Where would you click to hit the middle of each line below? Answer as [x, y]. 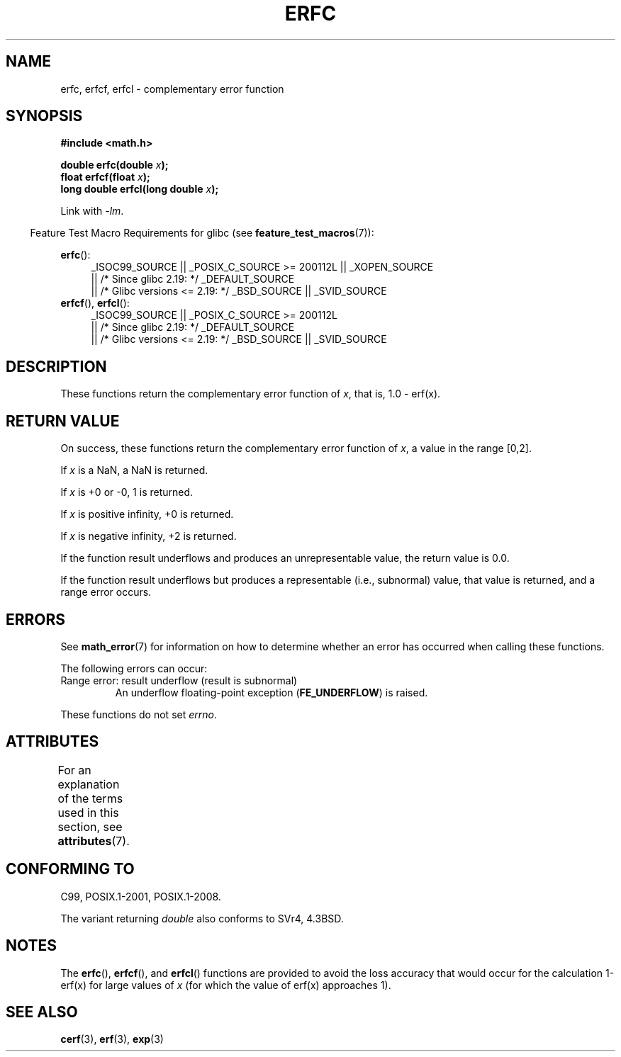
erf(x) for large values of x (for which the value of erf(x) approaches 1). [226, 985]
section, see [90, 826]
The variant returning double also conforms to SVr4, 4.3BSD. [202, 918]
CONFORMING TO [70, 869]
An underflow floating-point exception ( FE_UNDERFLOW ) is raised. [272, 692]
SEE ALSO [42, 1012]
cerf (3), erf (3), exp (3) [112, 1039]
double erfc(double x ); [114, 165]
